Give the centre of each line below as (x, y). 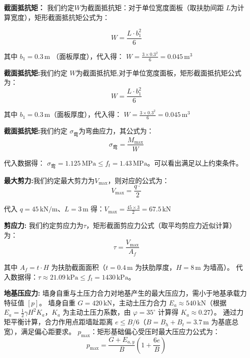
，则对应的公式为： (138, 180)
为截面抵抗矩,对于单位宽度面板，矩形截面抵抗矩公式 (159, 72)
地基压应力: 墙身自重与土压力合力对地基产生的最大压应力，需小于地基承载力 (125, 293)
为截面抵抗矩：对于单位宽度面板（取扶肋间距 (152, 7)
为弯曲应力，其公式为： (116, 131)
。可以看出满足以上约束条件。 (195, 162)
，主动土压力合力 (139, 302)
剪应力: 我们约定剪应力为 (44, 225)
